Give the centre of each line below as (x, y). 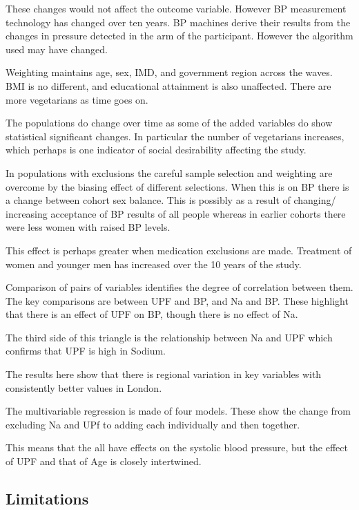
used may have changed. (57, 49)
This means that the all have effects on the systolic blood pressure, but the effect (177, 447)
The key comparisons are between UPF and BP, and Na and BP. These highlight (177, 300)
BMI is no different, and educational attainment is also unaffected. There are (168, 85)
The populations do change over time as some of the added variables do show (169, 123)
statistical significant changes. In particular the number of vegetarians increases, (175, 136)
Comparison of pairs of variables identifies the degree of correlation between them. (179, 287)
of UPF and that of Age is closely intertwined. (104, 461)
